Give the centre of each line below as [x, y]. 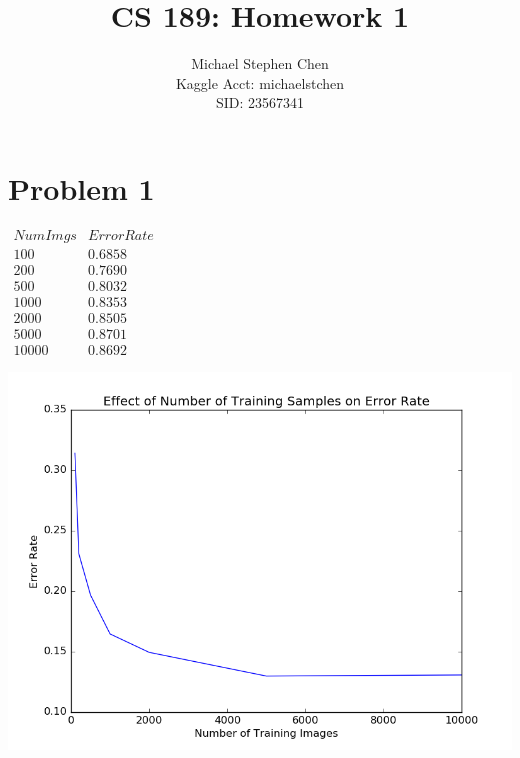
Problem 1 [81, 187]
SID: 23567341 [260, 102]
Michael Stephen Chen [260, 63]
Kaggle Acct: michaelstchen [260, 82]
